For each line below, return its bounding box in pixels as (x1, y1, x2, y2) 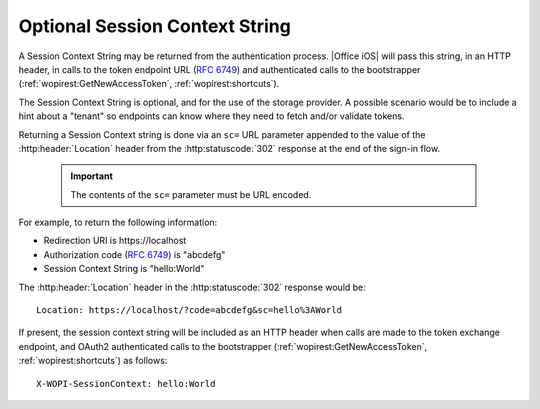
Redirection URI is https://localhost (43, 235, 187, 247)
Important (70, 170, 114, 182)
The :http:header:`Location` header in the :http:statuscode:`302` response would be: (18, 281, 367, 293)
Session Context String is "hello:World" (43, 263, 205, 275)
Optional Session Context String (18, 15, 292, 37)
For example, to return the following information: (18, 216, 218, 229)
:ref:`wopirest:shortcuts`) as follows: (18, 355, 168, 367)
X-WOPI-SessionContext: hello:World (36, 378, 216, 389)
